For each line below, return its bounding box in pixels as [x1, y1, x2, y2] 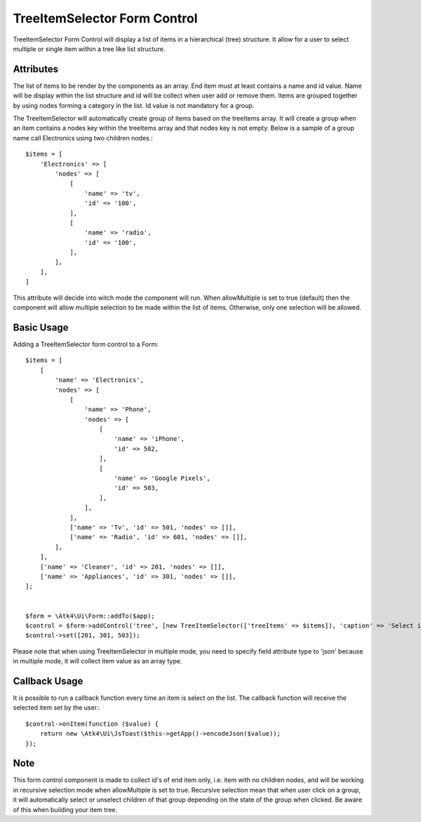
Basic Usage [13, 321, 69, 333]
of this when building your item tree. [13, 805, 118, 814]
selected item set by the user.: [13, 703, 100, 712]
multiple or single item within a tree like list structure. [13, 44, 166, 53]
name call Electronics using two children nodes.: [13, 133, 154, 142]
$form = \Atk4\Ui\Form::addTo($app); [25, 611, 156, 620]
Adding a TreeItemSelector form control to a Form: [13, 340, 159, 348]
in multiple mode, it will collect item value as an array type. [13, 657, 182, 665]
